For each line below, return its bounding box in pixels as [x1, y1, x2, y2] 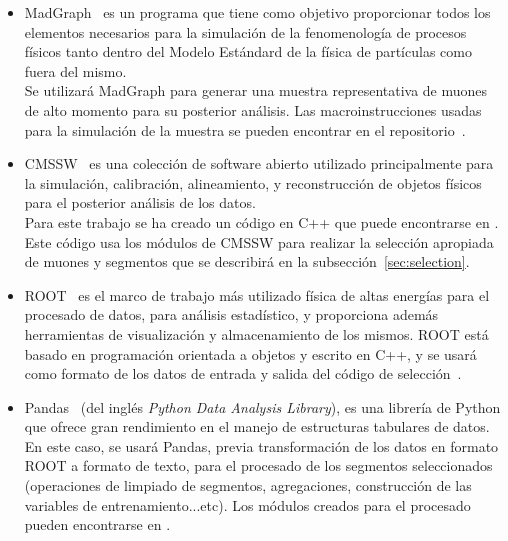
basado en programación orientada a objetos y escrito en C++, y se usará [24, 343, 477, 364]
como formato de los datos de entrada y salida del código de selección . [24, 363, 462, 384]
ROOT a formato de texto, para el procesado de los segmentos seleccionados [24, 455, 493, 476]
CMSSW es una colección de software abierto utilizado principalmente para [24, 153, 494, 174]
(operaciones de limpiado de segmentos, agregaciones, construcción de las [24, 475, 472, 496]
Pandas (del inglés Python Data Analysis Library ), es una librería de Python [24, 396, 501, 417]
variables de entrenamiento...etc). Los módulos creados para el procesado [24, 494, 471, 515]
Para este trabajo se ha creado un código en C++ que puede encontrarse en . [24, 211, 499, 232]
